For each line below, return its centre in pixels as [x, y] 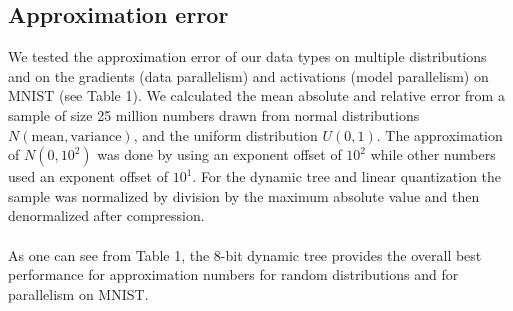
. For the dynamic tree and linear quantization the [347, 176]
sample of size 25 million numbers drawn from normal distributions [214, 114]
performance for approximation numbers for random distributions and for [233, 274]
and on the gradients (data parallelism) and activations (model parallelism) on [248, 75]
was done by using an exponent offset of [219, 154]
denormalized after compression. [106, 215]
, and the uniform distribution [225, 134]
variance [96, 136]
